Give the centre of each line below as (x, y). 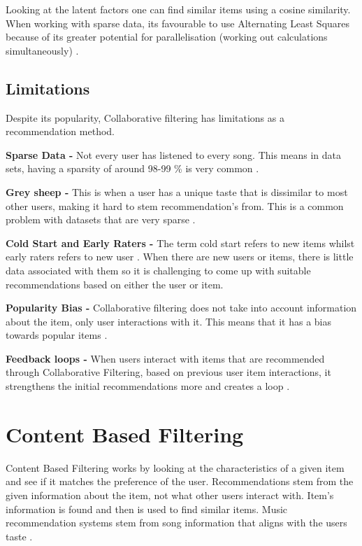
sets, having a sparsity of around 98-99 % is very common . (132, 168)
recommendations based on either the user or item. (115, 284)
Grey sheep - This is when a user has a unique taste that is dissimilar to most (177, 191)
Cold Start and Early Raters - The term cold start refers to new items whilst (180, 243)
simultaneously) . (42, 50)
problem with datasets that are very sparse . (101, 219)
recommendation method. (60, 131)
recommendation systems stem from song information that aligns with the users (176, 523)
